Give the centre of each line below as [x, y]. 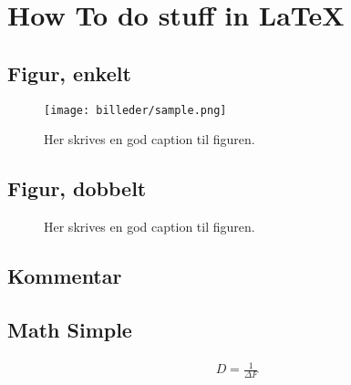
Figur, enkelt [69, 73]
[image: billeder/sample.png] [135, 110]
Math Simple [70, 329]
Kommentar [65, 276]
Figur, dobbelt [77, 188]
